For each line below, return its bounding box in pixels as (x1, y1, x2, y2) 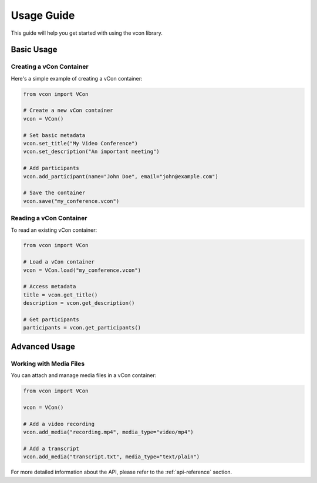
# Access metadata (23, 283, 76, 290)
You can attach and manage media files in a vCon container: (11, 372, 157, 379)
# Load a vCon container (23, 259, 95, 265)
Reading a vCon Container (11, 214, 87, 222)
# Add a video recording (23, 421, 95, 427)
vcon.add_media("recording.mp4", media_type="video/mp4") (23, 429, 194, 435)
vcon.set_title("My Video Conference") (23, 140, 138, 147)
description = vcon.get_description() (23, 300, 135, 307)
